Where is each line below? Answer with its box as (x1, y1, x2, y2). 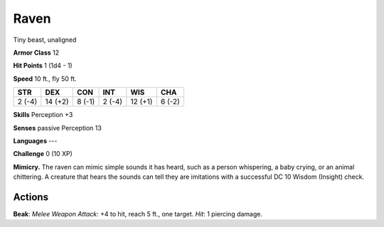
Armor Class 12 (13, 48, 60, 57)
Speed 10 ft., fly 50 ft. (13, 74, 78, 83)
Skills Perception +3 (13, 111, 73, 119)
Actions (13, 191, 49, 203)
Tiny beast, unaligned (13, 35, 77, 44)
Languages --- (13, 136, 58, 145)
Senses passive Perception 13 (13, 123, 102, 132)
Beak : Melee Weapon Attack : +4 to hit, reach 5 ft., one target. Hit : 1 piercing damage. (13, 209, 263, 218)
